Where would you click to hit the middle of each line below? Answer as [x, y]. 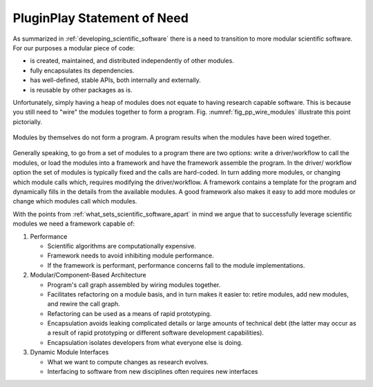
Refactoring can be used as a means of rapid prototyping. [130, 313]
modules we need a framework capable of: [74, 224]
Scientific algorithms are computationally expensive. [122, 246]
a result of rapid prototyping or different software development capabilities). [155, 333]
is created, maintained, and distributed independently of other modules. [132, 61]
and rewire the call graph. [84, 304]
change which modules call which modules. [75, 201]
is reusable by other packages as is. [81, 90]
